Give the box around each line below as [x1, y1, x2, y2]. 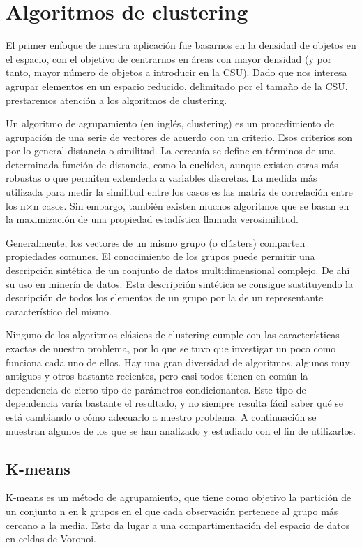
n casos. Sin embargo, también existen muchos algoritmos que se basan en [33, 198, 349, 212]
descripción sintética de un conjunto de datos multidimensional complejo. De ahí [6, 263, 350, 277]
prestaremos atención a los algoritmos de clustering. [6, 92, 227, 107]
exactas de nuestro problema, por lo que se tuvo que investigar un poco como [6, 341, 336, 355]
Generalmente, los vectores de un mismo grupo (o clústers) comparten [6, 235, 306, 250]
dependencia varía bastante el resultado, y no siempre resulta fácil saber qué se [6, 396, 344, 410]
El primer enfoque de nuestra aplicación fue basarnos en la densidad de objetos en [6, 38, 356, 52]
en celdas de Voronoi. [6, 531, 97, 546]
